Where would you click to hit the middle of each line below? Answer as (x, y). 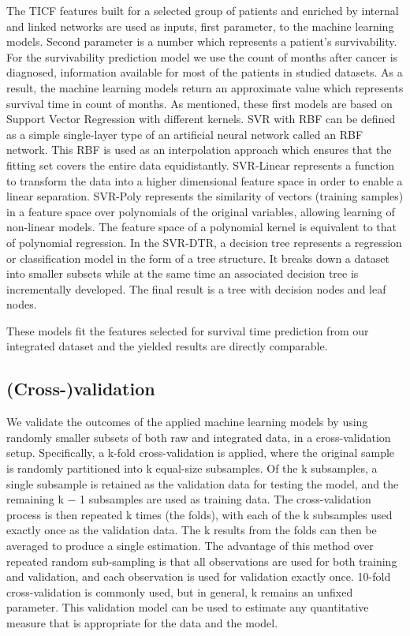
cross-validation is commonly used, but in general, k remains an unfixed (180, 591)
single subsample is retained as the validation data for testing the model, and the (203, 483)
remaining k (35, 499)
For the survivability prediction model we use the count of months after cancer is (202, 56)
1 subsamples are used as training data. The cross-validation (225, 499)
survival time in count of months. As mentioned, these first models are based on (199, 103)
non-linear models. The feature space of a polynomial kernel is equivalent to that (202, 227)
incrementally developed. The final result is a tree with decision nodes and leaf (196, 288)
